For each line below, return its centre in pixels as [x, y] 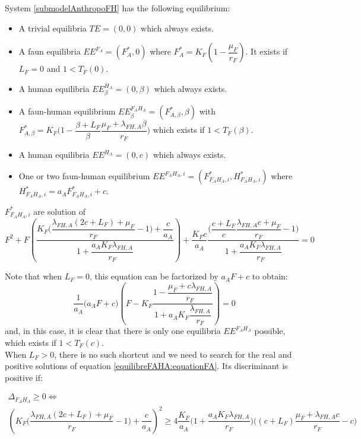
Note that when [34, 276]
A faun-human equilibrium [67, 111]
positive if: [24, 377]
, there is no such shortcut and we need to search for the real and [173, 354]
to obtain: [270, 276]
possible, [270, 331]
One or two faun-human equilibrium [84, 176]
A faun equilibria [50, 51]
